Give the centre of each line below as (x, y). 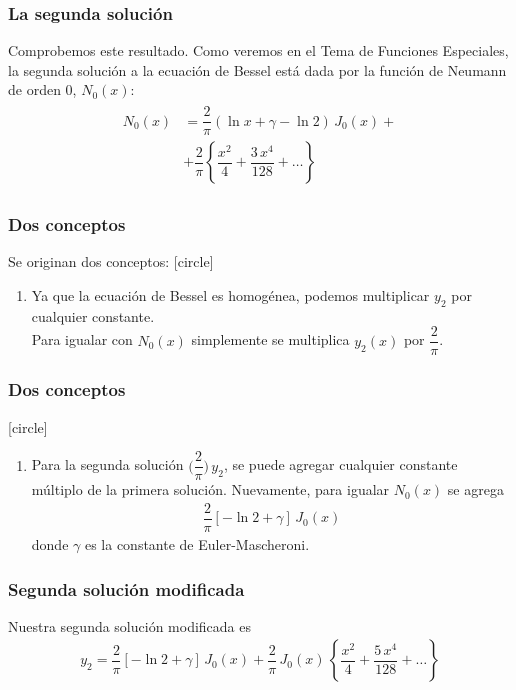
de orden (34, 89)
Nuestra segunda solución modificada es (130, 625)
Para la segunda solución (107, 464)
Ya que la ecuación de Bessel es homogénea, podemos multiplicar (230, 294)
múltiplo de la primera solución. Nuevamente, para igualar (210, 489)
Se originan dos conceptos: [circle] (111, 261)
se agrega (475, 489)
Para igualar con (82, 339)
